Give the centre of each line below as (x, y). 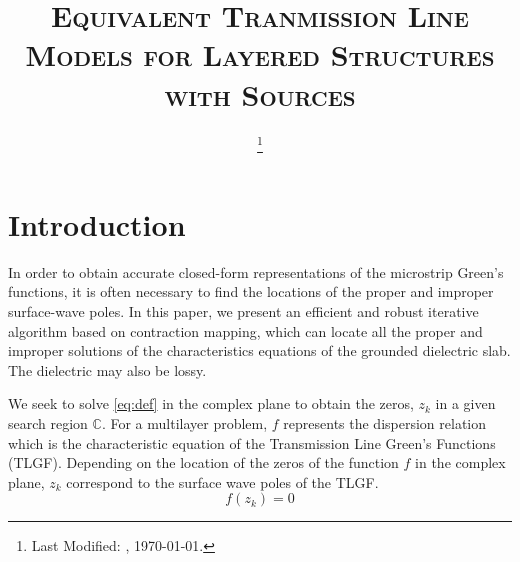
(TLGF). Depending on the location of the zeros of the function (203, 462)
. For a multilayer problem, (184, 422)
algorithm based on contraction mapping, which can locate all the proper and (245, 330)
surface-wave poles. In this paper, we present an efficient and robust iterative (243, 310)
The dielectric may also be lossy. (107, 369)
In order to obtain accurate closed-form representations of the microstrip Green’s (256, 271)
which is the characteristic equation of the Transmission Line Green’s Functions (252, 442)
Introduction (97, 223)
